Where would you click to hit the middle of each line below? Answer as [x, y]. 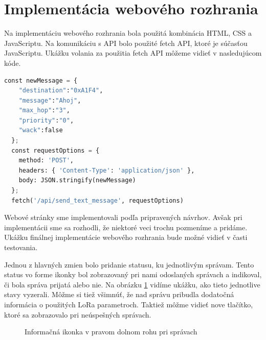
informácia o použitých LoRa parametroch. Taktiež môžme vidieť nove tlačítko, [129, 304]
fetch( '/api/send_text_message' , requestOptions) [97, 200]
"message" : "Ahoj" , [50, 100]
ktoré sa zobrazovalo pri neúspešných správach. [78, 314]
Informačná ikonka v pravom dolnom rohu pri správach [111, 332]
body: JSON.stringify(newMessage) [77, 180]
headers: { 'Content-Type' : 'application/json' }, [107, 170]
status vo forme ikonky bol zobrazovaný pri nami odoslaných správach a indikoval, [133, 274]
